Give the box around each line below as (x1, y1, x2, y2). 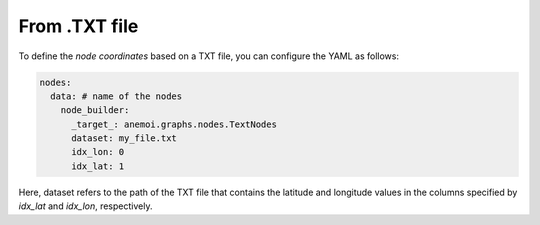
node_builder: (60, 105, 130, 116)
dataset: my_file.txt (71, 133, 177, 144)
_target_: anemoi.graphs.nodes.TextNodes (71, 118, 277, 130)
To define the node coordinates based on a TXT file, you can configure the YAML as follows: (18, 50, 400, 62)
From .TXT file (18, 15, 139, 37)
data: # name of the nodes (50, 90, 183, 102)
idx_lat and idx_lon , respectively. (18, 200, 153, 212)
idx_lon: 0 (71, 146, 125, 158)
